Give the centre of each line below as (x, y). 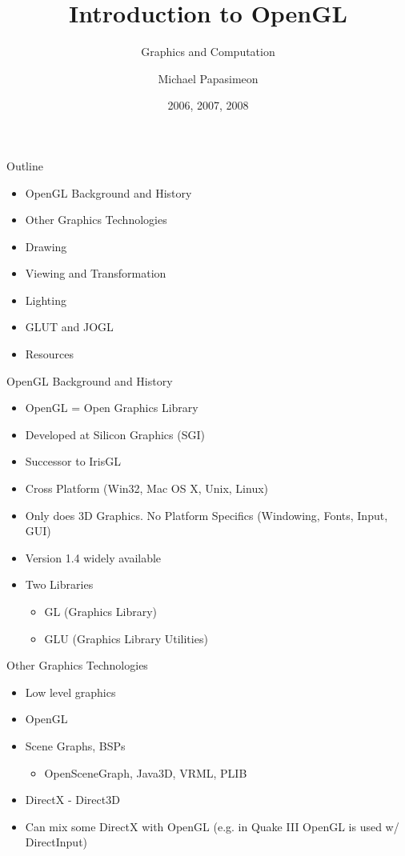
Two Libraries (59, 584)
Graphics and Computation (208, 52)
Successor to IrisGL (73, 461)
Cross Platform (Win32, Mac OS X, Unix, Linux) (147, 488)
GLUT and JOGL (69, 327)
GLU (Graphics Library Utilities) (126, 638)
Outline (25, 165)
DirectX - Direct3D (72, 800)
